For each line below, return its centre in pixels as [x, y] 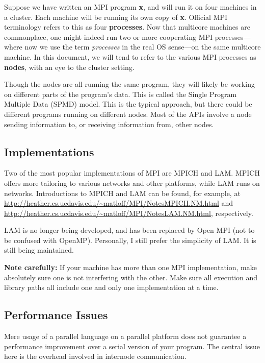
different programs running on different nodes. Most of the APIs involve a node [128, 114]
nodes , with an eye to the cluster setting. [69, 67]
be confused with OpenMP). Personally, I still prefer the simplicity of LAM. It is [130, 240]
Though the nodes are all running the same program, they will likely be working [129, 84]
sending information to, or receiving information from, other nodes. [109, 124]
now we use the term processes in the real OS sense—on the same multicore [143, 47]
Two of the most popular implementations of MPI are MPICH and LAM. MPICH [132, 173]
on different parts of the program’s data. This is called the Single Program [121, 94]
